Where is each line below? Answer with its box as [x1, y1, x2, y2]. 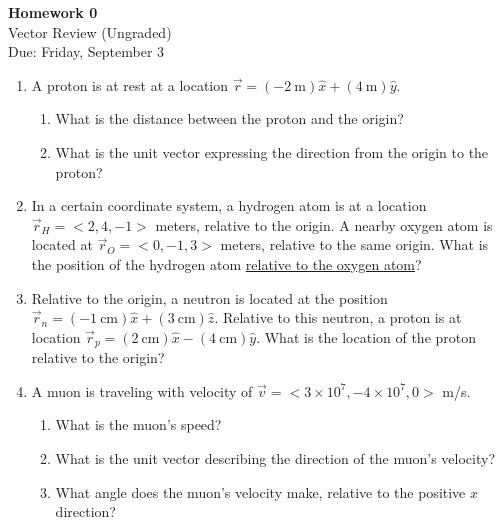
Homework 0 [8, 2, 98, 22]
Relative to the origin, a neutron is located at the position [31, 287, 388, 308]
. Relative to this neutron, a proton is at [214, 307, 462, 328]
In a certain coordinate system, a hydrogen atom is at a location [31, 195, 427, 216]
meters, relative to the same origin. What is [220, 234, 489, 255]
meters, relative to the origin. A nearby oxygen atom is [155, 214, 493, 235]
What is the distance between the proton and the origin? [55, 108, 404, 129]
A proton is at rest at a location [31, 74, 229, 95]
